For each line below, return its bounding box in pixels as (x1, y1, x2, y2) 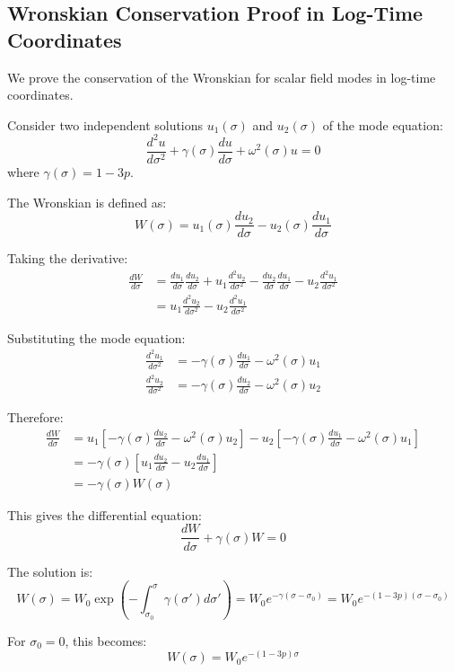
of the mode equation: (322, 115, 443, 134)
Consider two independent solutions (7, 115, 204, 134)
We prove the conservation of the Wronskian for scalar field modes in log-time (7, 67, 436, 86)
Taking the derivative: (7, 249, 128, 268)
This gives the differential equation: (7, 505, 202, 524)
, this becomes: (65, 631, 147, 650)
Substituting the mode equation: (7, 328, 186, 347)
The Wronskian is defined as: (7, 192, 167, 211)
